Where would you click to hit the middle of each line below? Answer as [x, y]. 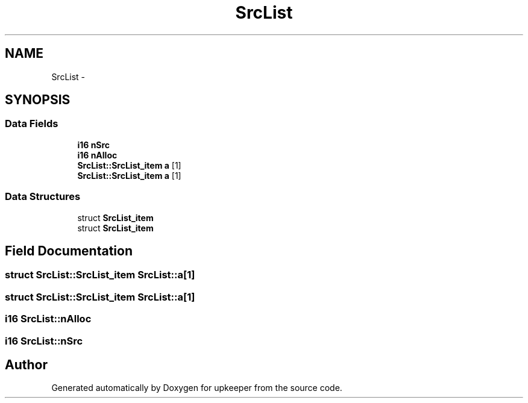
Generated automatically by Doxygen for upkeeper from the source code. [197, 388]
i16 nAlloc [97, 155]
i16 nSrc [94, 145]
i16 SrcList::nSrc [44, 341]
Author [26, 364]
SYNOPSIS [38, 100]
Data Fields [32, 124]
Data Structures [43, 197]
